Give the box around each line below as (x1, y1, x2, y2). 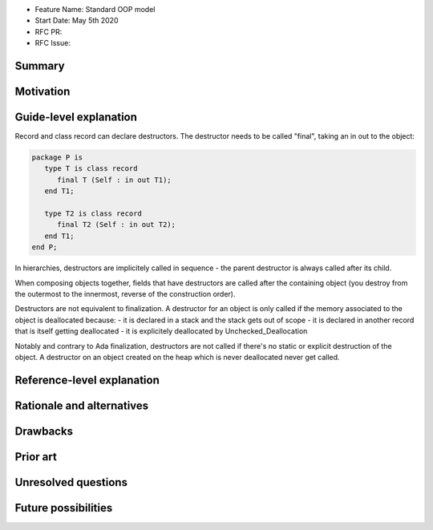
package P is (31, 153, 83, 162)
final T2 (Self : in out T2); (57, 220, 176, 229)
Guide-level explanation (14, 111, 138, 124)
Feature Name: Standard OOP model (34, 5, 156, 14)
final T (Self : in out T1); (57, 175, 172, 184)
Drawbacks (14, 424, 74, 438)
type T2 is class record (44, 209, 142, 218)
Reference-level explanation (14, 373, 160, 386)
